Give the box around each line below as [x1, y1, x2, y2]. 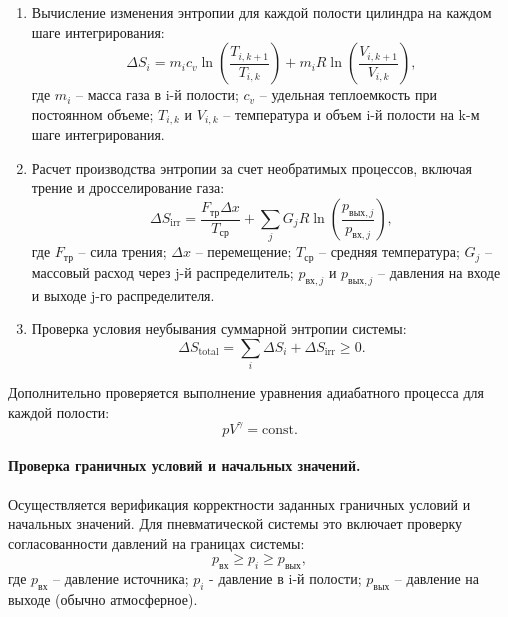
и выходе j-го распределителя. [31, 284, 215, 305]
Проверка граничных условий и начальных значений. [8, 455, 361, 476]
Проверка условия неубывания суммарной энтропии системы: [31, 318, 407, 339]
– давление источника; [53, 568, 189, 589]
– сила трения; [78, 241, 167, 262]
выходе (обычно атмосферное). [8, 588, 198, 609]
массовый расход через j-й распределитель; [31, 261, 294, 282]
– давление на [394, 568, 480, 589]
